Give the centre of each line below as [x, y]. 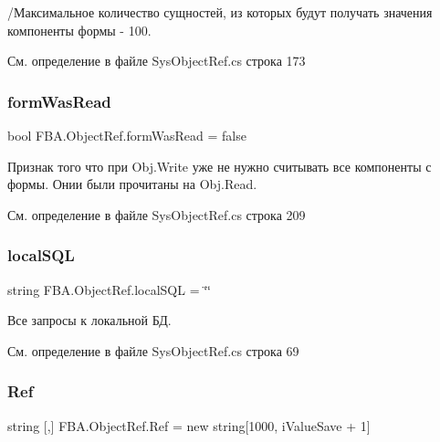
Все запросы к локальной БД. [89, 320]
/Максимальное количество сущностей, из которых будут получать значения [220, 12]
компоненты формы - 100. [79, 30]
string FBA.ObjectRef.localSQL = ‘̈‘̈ [109, 289]
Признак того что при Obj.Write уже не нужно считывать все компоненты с [220, 166]
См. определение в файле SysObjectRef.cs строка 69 [153, 350]
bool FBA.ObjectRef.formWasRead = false [127, 135]
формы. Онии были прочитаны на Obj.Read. [132, 184]
